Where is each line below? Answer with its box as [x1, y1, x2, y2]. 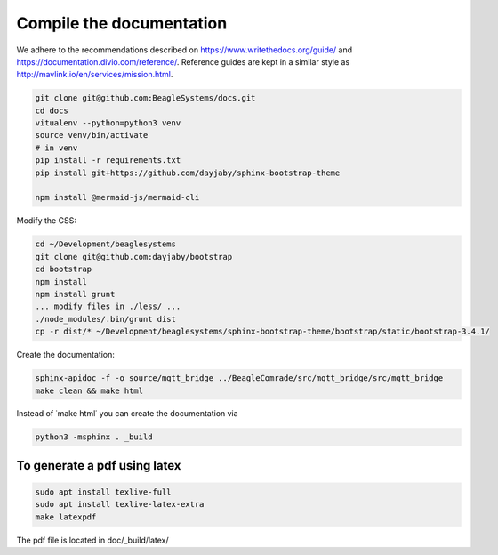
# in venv [35, 142, 78, 153]
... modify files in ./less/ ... [35, 302, 181, 311]
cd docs [35, 105, 68, 116]
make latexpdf [35, 511, 97, 522]
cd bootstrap [35, 264, 92, 275]
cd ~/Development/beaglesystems [35, 239, 177, 249]
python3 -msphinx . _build [35, 432, 153, 442]
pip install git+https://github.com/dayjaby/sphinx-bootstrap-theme [35, 167, 341, 178]
